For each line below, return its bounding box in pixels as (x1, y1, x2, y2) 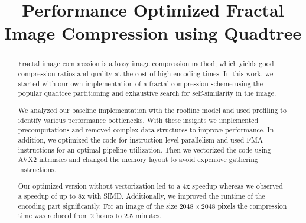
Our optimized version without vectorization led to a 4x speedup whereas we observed (18, 181, 283, 191)
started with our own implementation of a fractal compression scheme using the (18, 78, 263, 88)
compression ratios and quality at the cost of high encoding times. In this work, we (18, 69, 274, 79)
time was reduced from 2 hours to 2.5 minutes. (18, 211, 162, 221)
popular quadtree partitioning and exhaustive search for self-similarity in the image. (18, 88, 276, 98)
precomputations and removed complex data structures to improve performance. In (18, 125, 274, 135)
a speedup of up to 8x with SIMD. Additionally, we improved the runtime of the (18, 191, 265, 201)
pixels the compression (217, 201, 287, 211)
